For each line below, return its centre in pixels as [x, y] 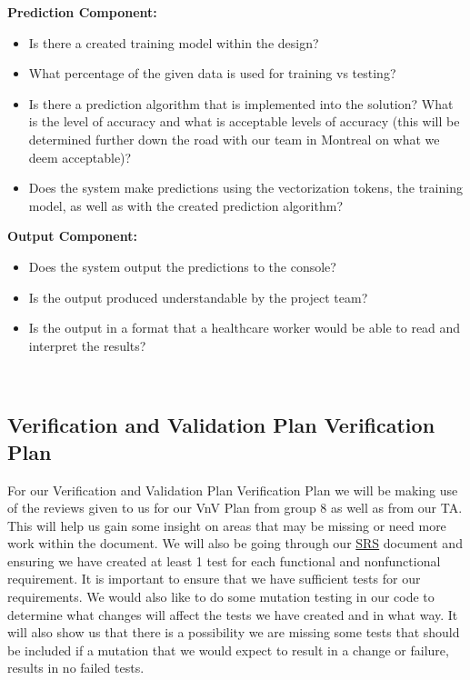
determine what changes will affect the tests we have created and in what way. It [233, 614]
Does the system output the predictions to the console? [182, 266]
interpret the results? [87, 345]
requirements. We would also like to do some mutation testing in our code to [221, 597]
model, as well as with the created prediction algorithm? [185, 205]
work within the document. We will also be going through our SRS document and [235, 543]
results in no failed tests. [76, 668]
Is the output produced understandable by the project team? [198, 297]
